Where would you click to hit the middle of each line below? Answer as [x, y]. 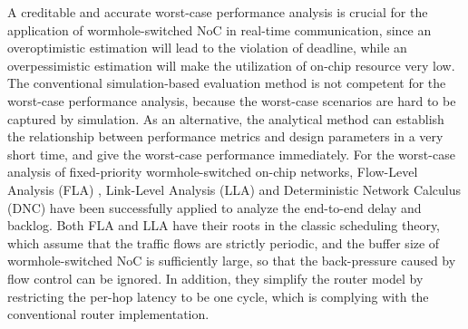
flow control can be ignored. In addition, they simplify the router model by [215, 278]
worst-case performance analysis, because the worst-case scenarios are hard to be [232, 100]
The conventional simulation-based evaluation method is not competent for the [227, 83]
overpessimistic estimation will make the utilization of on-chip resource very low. [231, 65]
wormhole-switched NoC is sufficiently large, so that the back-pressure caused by [232, 261]
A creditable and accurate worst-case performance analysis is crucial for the [218, 12]
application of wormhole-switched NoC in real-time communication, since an [219, 29]
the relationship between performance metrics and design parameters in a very [225, 136]
